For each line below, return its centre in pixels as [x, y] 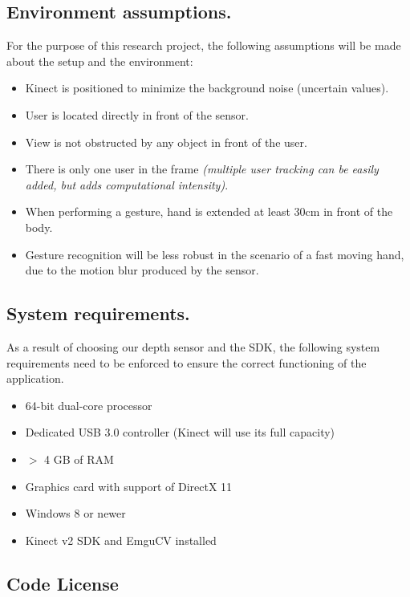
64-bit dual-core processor [89, 405]
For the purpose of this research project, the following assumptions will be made [204, 45]
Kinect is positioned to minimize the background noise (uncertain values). [207, 88]
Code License [63, 583]
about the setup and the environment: [100, 61]
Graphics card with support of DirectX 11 [129, 486]
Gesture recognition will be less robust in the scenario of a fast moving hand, [215, 254]
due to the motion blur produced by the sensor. [142, 270]
